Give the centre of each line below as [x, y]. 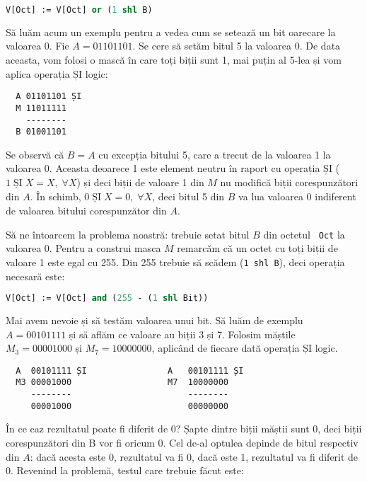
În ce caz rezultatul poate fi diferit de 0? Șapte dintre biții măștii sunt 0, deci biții [184, 429]
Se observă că [35, 154]
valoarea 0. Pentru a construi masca [83, 248]
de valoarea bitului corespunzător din [86, 211]
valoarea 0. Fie [37, 46]
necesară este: [35, 276]
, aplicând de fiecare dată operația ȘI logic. [245, 348]
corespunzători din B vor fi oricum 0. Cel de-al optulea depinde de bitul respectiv [182, 443]
